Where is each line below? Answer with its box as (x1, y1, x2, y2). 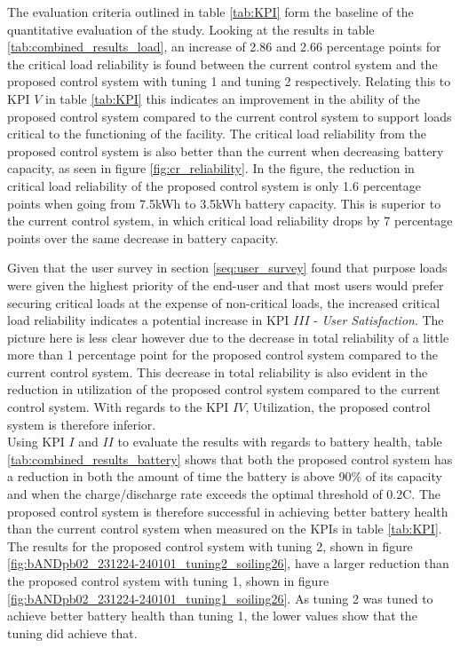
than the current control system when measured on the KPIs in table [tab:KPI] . (7, 519, 442, 538)
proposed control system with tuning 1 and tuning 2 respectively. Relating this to (7, 72, 451, 91)
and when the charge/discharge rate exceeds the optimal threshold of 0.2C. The (7, 485, 441, 503)
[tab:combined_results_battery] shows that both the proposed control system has (7, 449, 453, 468)
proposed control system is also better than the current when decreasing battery (7, 141, 444, 160)
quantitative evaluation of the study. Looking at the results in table (7, 20, 375, 38)
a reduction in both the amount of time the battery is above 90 (7, 467, 352, 486)
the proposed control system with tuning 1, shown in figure (7, 572, 329, 589)
